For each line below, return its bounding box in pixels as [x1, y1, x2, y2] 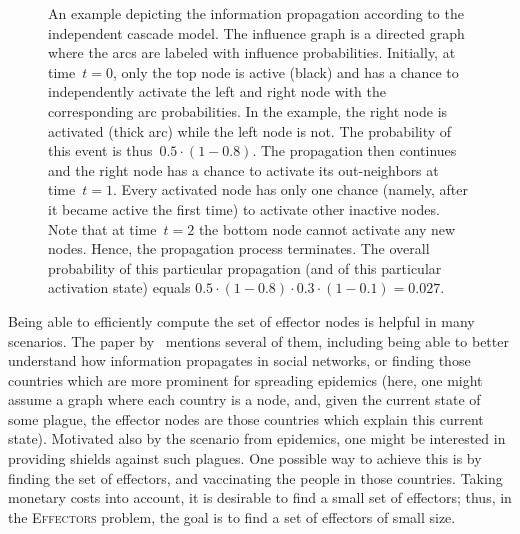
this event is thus [48, 140, 153, 161]
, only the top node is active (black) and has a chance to [112, 61, 459, 82]
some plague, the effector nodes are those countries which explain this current [8, 408, 484, 429]
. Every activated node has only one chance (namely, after [112, 179, 468, 200]
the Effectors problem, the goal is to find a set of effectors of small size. [8, 506, 456, 527]
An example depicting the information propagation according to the [48, 3, 464, 23]
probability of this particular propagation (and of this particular [48, 257, 442, 278]
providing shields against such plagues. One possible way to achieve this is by [8, 448, 482, 469]
